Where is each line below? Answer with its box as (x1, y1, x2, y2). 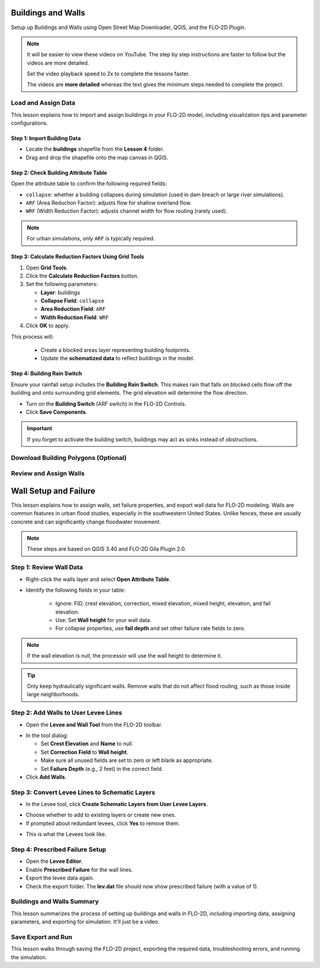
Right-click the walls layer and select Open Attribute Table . (25, 576, 171, 583)
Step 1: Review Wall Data (11, 563, 83, 572)
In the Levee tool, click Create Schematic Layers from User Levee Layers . (25, 801, 208, 808)
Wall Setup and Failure (11, 485, 96, 496)
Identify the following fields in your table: (25, 586, 126, 594)
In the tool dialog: (25, 732, 68, 739)
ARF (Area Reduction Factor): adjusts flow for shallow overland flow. (25, 199, 192, 206)
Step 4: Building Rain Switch (11, 370, 82, 377)
